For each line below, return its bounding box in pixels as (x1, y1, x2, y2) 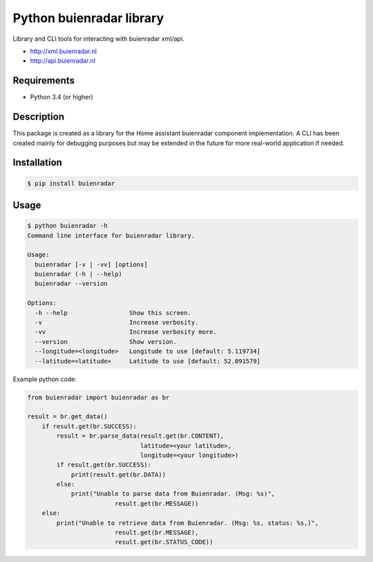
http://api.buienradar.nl (30, 57, 96, 65)
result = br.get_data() (27, 413, 108, 420)
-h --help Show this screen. (35, 309, 191, 317)
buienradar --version (35, 280, 108, 288)
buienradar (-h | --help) (35, 270, 122, 278)
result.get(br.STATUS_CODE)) (114, 539, 213, 546)
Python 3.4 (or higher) (30, 93, 93, 101)
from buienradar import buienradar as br (27, 394, 170, 401)
